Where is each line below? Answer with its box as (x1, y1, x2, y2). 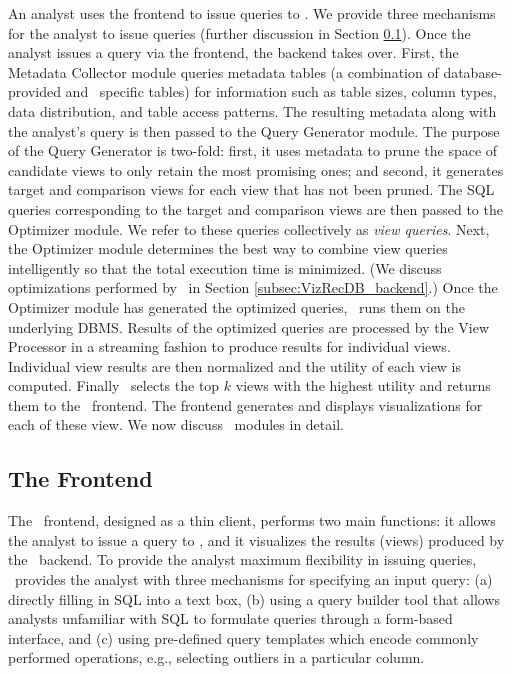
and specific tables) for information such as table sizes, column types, (65, 81, 497, 102)
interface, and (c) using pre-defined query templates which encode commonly (8, 627, 479, 648)
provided (8, 81, 61, 102)
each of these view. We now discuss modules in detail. (8, 414, 344, 435)
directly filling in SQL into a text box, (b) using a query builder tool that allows (8, 588, 501, 609)
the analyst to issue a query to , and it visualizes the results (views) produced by (8, 529, 505, 550)
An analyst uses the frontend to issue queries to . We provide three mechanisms (8, 3, 496, 23)
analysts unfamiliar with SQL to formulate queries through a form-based (8, 608, 453, 629)
